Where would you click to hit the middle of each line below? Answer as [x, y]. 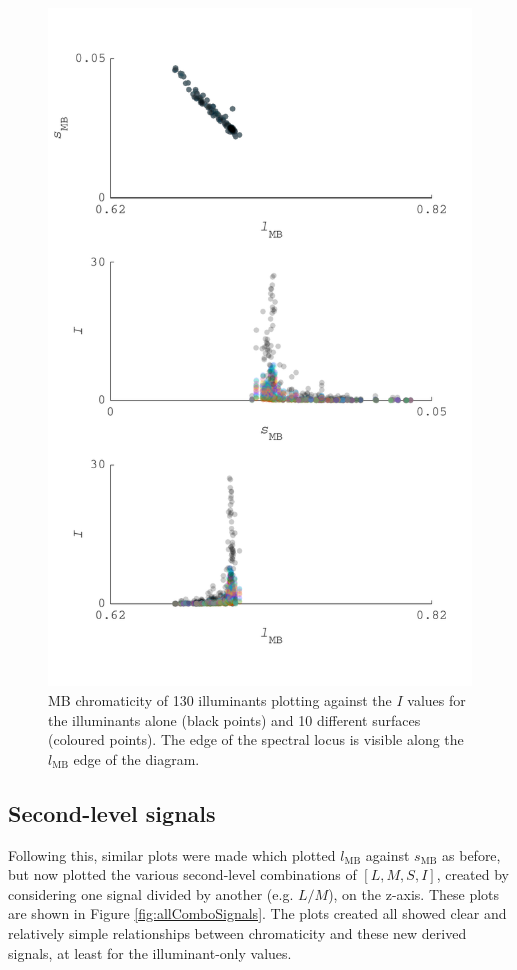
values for [436, 699]
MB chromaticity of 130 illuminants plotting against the [220, 699]
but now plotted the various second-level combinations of [182, 874]
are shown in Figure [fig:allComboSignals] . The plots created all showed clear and [257, 913]
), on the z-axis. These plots [414, 893]
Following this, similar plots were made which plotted [172, 854]
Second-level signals [112, 812]
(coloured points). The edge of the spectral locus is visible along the [256, 739]
